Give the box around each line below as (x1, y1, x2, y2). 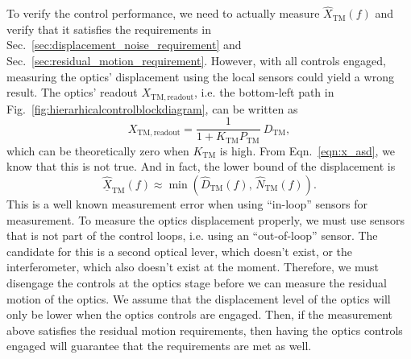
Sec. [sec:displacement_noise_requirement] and (6, 36, 242, 53)
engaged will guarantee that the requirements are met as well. (6, 337, 312, 354)
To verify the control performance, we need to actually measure (6, 5, 320, 22)
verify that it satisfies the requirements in (6, 20, 211, 37)
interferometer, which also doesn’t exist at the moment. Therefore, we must (6, 258, 380, 275)
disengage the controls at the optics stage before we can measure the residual (6, 274, 387, 291)
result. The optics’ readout (6, 84, 138, 101)
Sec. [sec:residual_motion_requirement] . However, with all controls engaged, (6, 52, 386, 68)
